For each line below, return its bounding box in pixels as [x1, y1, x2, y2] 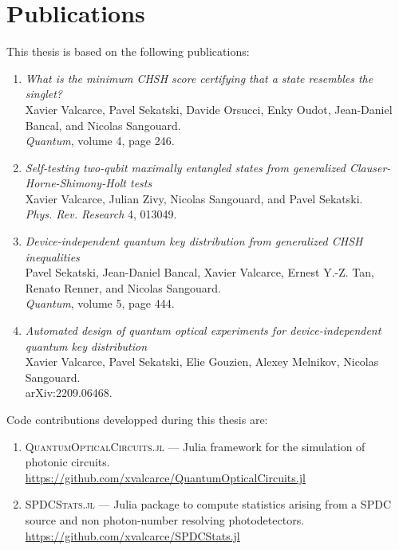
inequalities [25, 248, 80, 265]
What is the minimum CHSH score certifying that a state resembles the [25, 69, 373, 86]
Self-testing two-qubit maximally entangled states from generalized [25, 159, 346, 175]
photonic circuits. [25, 454, 110, 470]
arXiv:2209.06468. [25, 384, 113, 401]
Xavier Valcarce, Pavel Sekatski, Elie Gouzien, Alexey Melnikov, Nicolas [25, 353, 379, 370]
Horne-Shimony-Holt [25, 175, 126, 191]
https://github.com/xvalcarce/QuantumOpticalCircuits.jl [25, 469, 306, 485]
